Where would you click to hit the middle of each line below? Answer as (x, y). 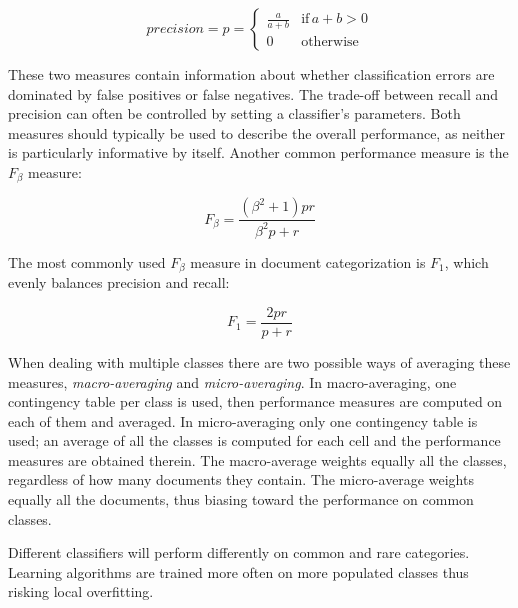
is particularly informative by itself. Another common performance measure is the (258, 152)
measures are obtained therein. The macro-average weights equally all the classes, (257, 459)
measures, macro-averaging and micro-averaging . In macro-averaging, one (232, 381)
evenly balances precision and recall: (119, 282)
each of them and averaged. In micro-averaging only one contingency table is (243, 420)
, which (466, 261)
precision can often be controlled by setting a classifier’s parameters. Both (234, 113)
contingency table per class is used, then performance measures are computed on (255, 401)
